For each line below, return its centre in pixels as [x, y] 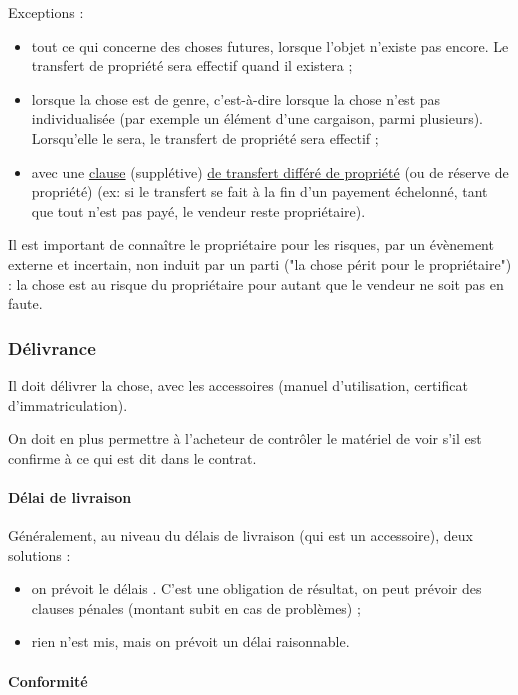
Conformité [48, 680]
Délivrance [52, 347]
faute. [25, 303]
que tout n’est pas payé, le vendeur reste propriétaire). [198, 210]
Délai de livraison [70, 496]
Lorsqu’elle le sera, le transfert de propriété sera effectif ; [205, 137]
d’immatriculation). [68, 404]
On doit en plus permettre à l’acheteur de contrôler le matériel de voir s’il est [245, 438]
